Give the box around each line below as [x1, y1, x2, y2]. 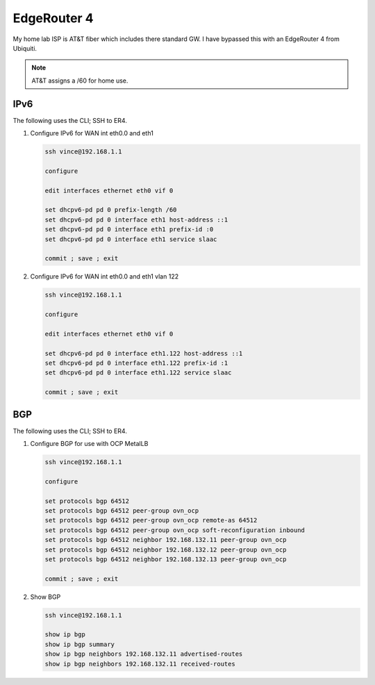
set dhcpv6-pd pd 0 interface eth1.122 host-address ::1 [44, 349, 243, 357]
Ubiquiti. [12, 44, 37, 52]
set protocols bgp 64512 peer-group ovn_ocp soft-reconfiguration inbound [44, 526, 306, 534]
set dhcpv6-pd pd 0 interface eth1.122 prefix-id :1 [44, 359, 228, 367]
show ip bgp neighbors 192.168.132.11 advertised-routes [44, 650, 243, 658]
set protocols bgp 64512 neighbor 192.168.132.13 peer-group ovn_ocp [44, 555, 287, 563]
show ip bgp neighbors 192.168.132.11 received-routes [44, 660, 235, 668]
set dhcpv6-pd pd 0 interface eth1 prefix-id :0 [44, 226, 214, 233]
